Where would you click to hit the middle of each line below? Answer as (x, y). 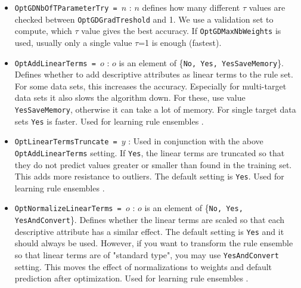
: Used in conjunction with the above (196, 141)
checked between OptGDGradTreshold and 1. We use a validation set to (144, 19)
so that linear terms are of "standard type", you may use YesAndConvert (147, 255)
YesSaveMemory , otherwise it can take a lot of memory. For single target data (155, 109)
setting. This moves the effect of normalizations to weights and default (143, 266)
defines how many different (191, 7)
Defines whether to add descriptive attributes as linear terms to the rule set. (154, 74)
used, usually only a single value (73, 42)
